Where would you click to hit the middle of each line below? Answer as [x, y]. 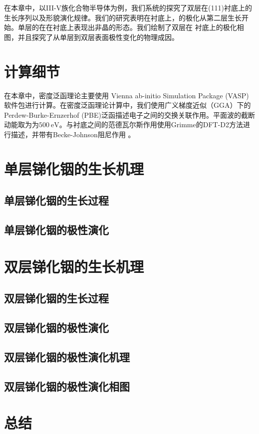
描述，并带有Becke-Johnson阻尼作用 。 [73, 134]
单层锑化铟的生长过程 [56, 200]
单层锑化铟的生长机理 [74, 168]
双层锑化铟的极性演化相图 [67, 386]
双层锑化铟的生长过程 [56, 298]
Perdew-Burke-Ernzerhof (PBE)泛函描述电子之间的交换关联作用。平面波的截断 [130, 114]
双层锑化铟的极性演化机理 [67, 356]
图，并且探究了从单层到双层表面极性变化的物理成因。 [91, 37]
